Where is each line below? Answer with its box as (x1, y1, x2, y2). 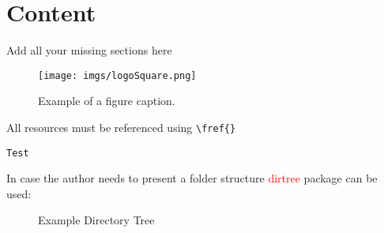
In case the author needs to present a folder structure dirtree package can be (6, 170, 378, 186)
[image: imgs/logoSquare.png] (38, 70, 197, 81)
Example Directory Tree (38, 212, 155, 228)
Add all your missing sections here (6, 42, 172, 58)
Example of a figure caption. (38, 92, 175, 109)
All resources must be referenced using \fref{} (6, 118, 236, 135)
